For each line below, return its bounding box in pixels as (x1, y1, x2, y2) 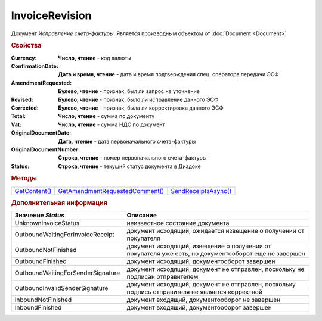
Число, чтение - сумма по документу (58, 113, 155, 120)
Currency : (11, 54, 37, 61)
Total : (11, 113, 26, 120)
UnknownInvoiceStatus (14, 219, 80, 227)
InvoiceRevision (11, 9, 92, 22)
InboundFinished (14, 304, 62, 312)
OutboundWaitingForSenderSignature (14, 269, 120, 277)
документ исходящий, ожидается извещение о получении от (126, 227, 305, 235)
